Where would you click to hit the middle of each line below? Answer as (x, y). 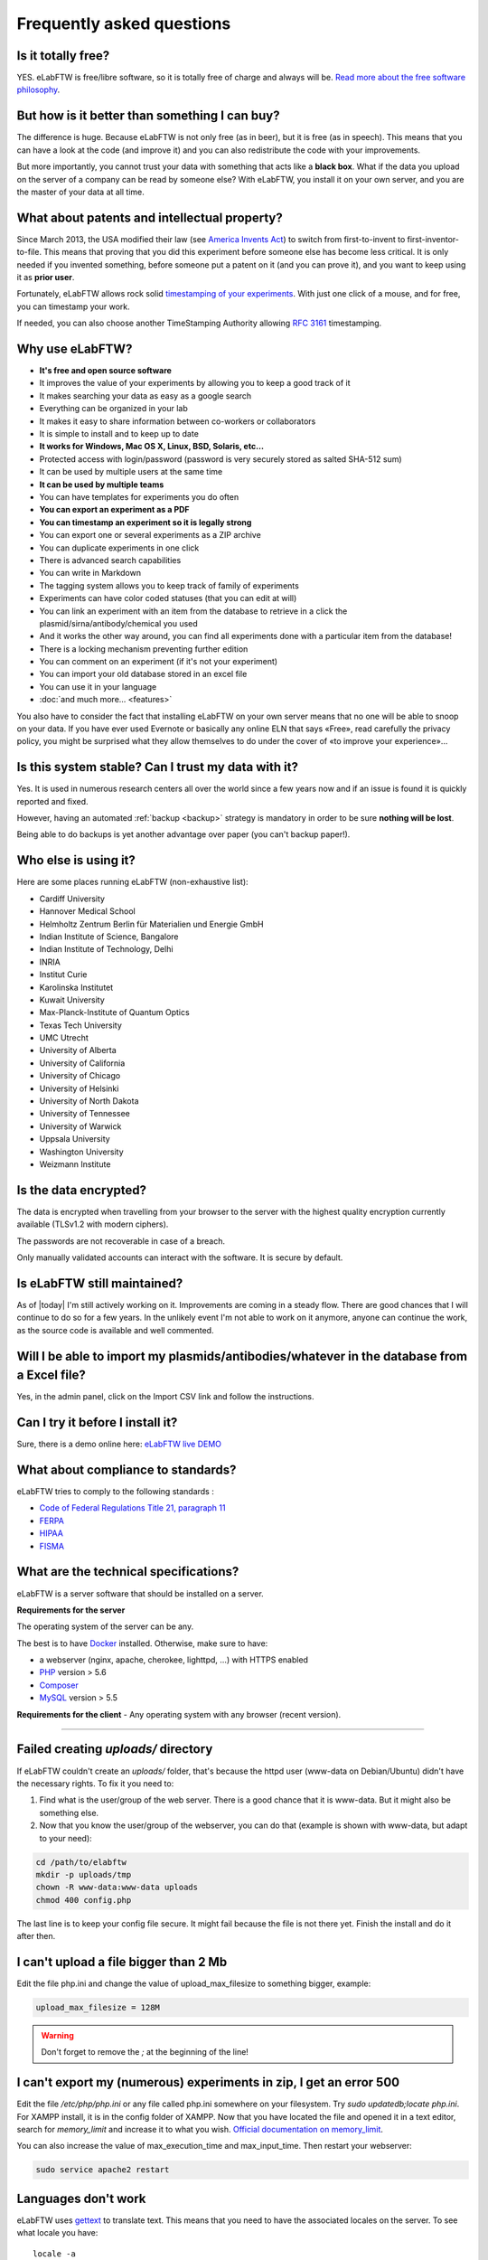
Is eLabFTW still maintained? (100, 1283)
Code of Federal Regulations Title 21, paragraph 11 (132, 1508)
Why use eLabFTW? (75, 348)
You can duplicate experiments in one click (119, 548)
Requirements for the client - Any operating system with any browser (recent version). (179, 1714)
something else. (69, 1813)
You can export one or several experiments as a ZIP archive (150, 535)
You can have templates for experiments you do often (139, 496)
